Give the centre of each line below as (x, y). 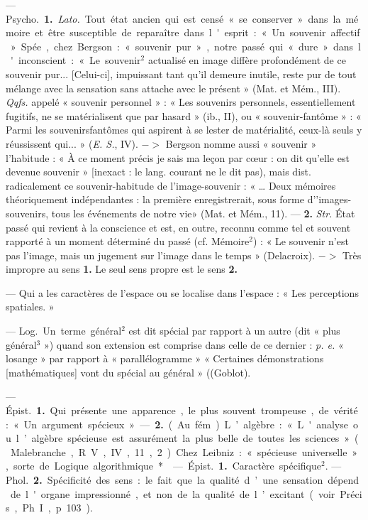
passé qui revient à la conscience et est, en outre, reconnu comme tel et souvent (178, 227)
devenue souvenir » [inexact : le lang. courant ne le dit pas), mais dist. (158, 172)
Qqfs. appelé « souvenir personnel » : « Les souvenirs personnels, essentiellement (181, 102)
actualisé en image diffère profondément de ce (247, 60)
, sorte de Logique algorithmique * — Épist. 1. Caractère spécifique (164, 466)
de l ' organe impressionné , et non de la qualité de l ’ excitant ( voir (173, 493)
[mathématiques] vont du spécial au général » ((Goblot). (128, 372)
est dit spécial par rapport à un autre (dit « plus (234, 331)
